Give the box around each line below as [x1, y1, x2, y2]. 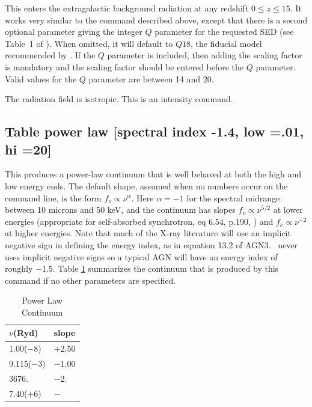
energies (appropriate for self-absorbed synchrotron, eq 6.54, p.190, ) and [5, 215, 274, 227]
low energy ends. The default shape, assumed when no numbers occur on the [5, 179, 288, 192]
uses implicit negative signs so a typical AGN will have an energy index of [5, 250, 278, 263]
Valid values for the [5, 72, 77, 85]
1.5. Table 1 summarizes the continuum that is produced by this [41, 262, 279, 275]
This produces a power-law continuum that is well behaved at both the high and [5, 168, 302, 180]
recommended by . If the [5, 49, 96, 61]
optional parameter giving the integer [5, 25, 142, 38]
